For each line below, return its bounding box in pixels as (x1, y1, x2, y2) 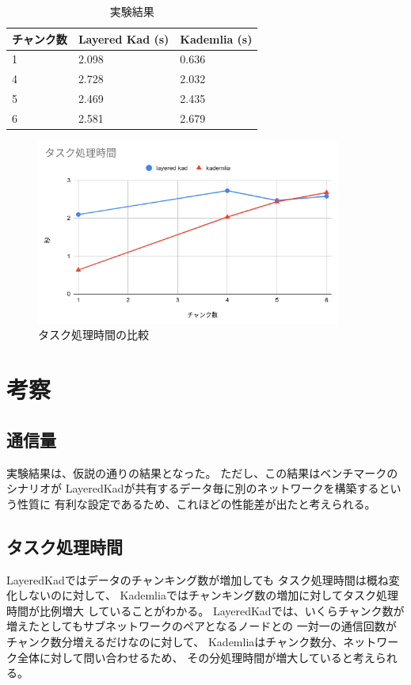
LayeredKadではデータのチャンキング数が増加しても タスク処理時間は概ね (6, 571, 389, 588)
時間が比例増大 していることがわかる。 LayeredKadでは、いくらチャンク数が (6, 602, 405, 618)
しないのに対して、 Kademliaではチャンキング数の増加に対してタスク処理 (17, 587, 398, 603)
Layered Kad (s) (78, 30, 169, 47)
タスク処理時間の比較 (38, 326, 149, 343)
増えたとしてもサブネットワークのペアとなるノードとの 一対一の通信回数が (6, 618, 397, 634)
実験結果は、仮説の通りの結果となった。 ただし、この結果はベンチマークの (6, 464, 398, 481)
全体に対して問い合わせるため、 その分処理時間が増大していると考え (17, 649, 375, 665)
